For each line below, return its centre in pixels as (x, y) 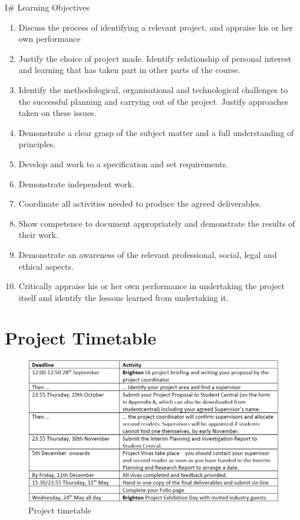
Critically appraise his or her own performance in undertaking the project (152, 286)
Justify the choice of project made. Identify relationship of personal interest (155, 58)
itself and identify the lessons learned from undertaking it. (123, 297)
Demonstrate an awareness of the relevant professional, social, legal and (148, 254)
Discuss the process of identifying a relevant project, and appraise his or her (156, 27)
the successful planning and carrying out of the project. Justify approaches (154, 101)
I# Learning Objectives (47, 7)
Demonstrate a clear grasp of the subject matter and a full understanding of (156, 132)
